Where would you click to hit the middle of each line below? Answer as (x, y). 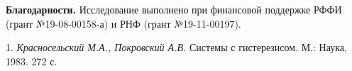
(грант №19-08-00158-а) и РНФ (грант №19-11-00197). (123, 23)
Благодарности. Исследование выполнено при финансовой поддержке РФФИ (174, 9)
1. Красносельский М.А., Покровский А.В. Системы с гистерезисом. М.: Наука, (176, 47)
